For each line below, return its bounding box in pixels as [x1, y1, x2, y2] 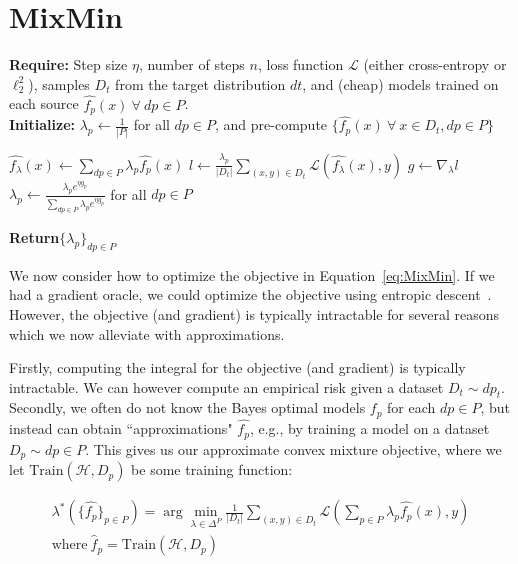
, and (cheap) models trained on [302, 73, 499, 94]
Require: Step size [9, 54, 128, 75]
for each [387, 397, 436, 418]
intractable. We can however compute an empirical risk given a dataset [9, 376, 444, 397]
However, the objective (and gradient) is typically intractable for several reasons [9, 303, 500, 324]
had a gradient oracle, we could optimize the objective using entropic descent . [9, 284, 492, 305]
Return [9, 226, 60, 247]
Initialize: [9, 114, 75, 135]
